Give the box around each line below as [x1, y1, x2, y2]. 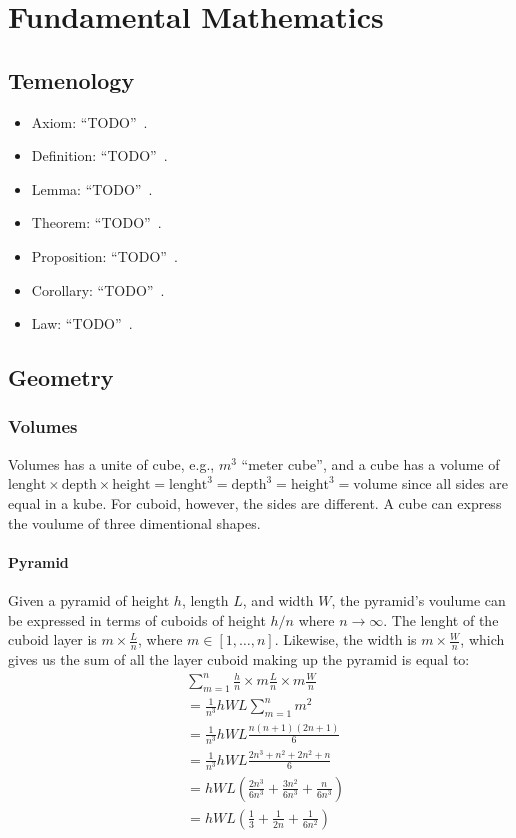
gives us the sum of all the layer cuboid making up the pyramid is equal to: [8, 648, 470, 669]
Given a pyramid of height [8, 589, 170, 610]
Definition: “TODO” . [31, 145, 168, 166]
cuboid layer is [8, 629, 97, 650]
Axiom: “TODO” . [31, 111, 148, 132]
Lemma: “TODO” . [31, 178, 153, 199]
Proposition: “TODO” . [31, 245, 178, 266]
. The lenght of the [383, 609, 499, 630]
